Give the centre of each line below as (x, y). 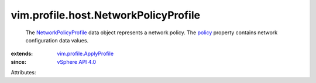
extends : (22, 54)
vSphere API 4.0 (77, 62)
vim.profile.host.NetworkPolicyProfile (106, 15)
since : (18, 62)
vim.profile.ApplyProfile (85, 54)
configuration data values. (57, 40)
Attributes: (23, 73)
